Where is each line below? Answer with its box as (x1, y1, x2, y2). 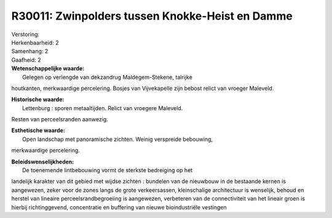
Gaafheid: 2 (11, 56, 41, 64)
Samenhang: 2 (11, 48, 49, 55)
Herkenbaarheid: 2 (11, 39, 59, 46)
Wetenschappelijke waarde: (11, 65, 85, 72)
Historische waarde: (11, 96, 65, 103)
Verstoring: (11, 31, 40, 38)
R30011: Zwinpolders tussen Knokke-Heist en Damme (11, 9, 293, 23)
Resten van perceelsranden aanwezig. (11, 116, 109, 123)
